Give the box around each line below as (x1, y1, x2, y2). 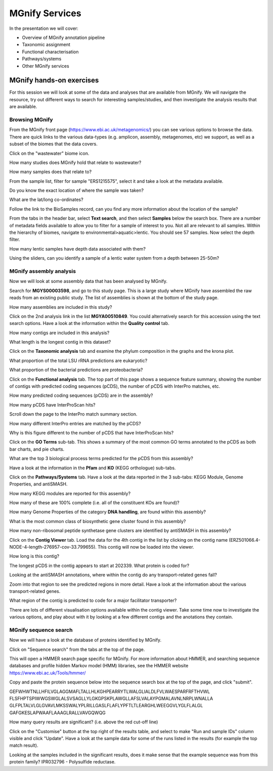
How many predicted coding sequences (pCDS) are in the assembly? (9, 392, 153, 398)
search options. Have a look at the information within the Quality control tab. (9, 320, 169, 327)
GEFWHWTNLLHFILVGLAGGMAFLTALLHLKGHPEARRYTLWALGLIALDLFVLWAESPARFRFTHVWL (9, 688, 210, 695)
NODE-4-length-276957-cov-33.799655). (9, 544, 97, 550)
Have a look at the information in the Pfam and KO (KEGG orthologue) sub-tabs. (9, 465, 176, 471)
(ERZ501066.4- (229, 537, 260, 543)
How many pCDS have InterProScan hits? (9, 401, 96, 408)
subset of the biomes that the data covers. (9, 141, 98, 147)
